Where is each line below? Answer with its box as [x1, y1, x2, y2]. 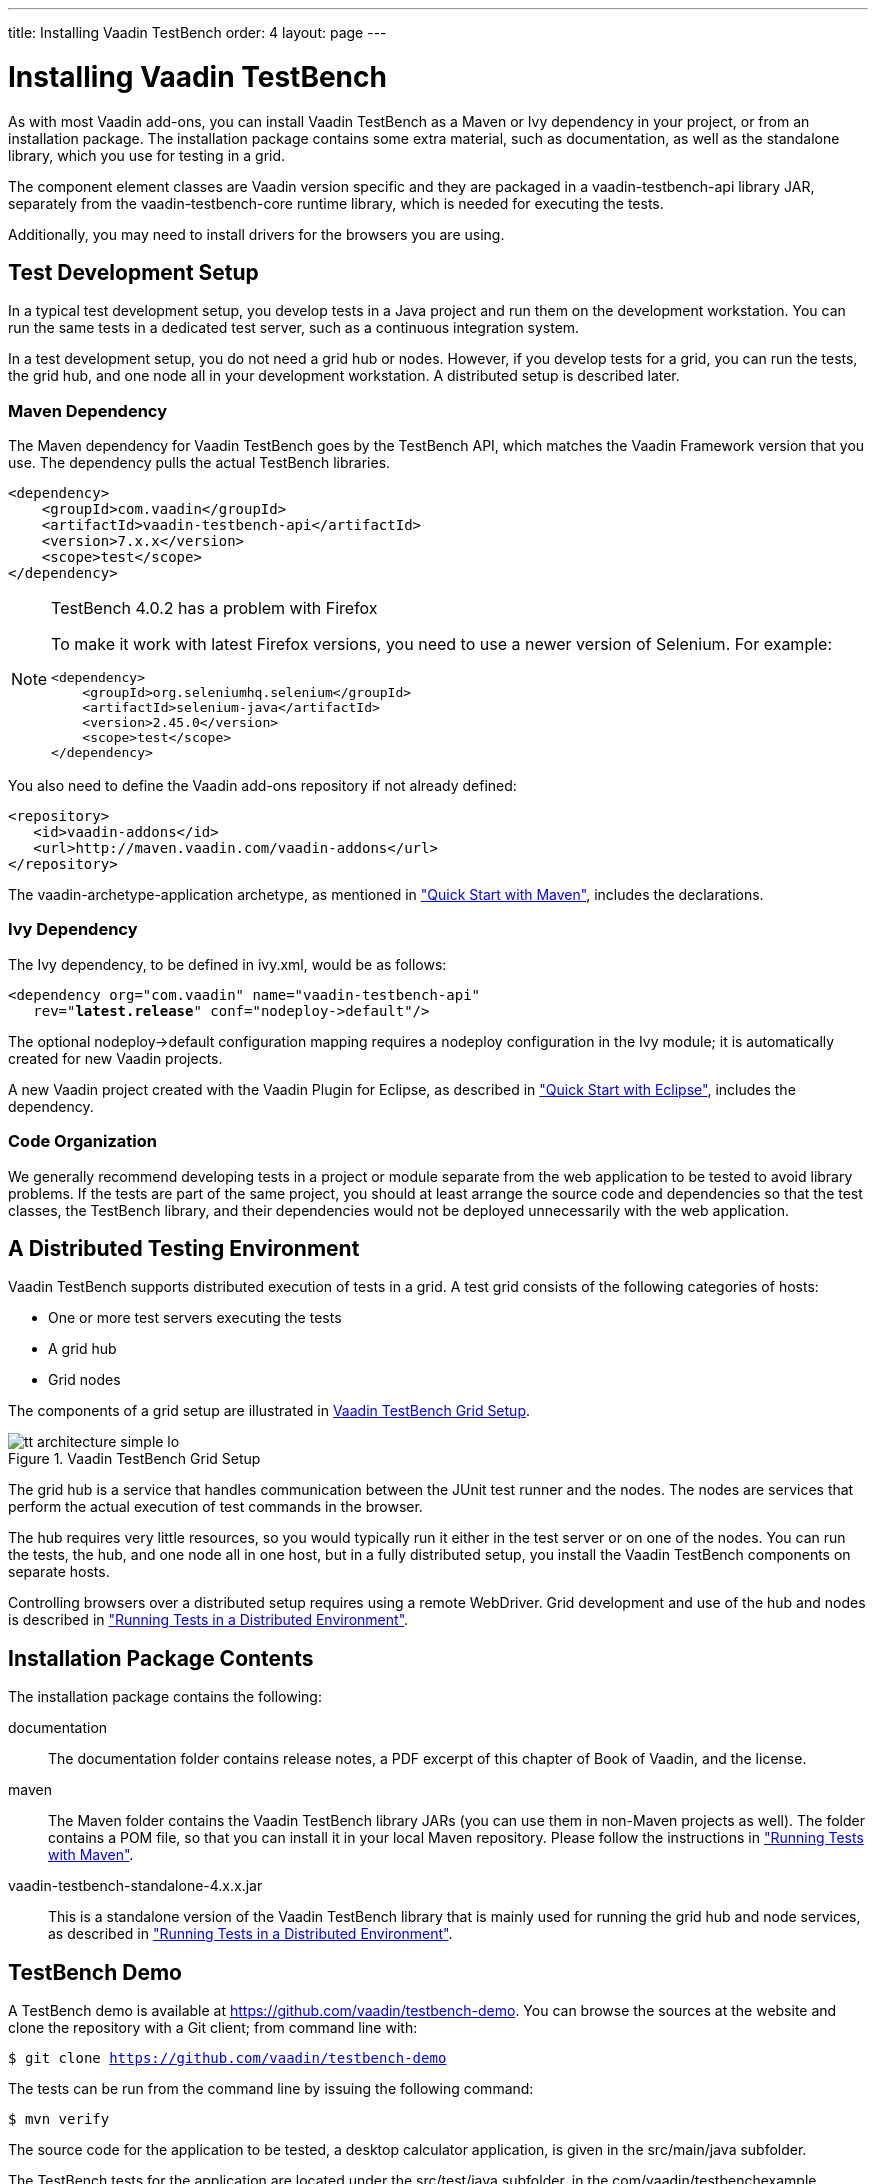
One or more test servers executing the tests [48, 1309, 342, 1327]
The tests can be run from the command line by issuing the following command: [8, 2080, 534, 2098]
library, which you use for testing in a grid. [8, 146, 286, 164]
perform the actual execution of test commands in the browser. [8, 1498, 423, 1516]
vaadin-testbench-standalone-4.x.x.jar [8, 1877, 263, 1895]
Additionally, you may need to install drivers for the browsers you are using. [8, 225, 505, 243]
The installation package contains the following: [8, 1688, 322, 1706]
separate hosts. [8, 1563, 110, 1581]
